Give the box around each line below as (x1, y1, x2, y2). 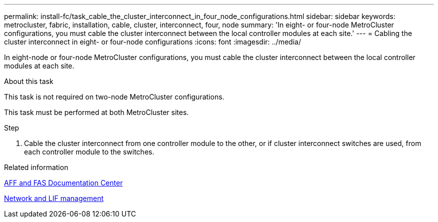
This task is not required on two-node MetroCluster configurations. (4, 92, 224, 101)
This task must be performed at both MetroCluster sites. (4, 108, 189, 116)
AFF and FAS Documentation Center (4, 178, 123, 187)
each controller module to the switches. (24, 147, 154, 156)
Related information (4, 163, 68, 171)
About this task (4, 77, 53, 85)
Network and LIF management (4, 194, 104, 202)
